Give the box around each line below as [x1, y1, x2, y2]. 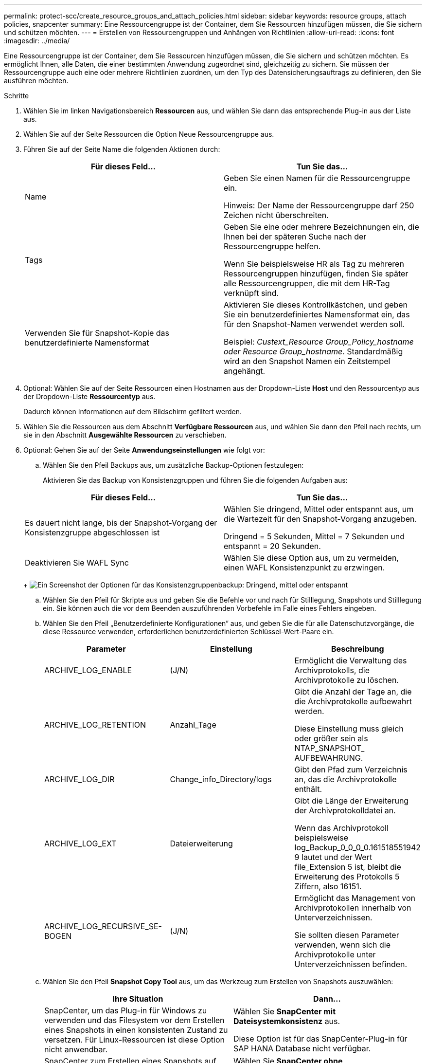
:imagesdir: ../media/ [4, 37, 70, 45]
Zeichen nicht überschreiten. [224, 210, 329, 220]
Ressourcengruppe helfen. [224, 241, 321, 251]
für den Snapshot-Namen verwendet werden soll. [224, 319, 405, 329]
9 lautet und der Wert [294, 852, 373, 862]
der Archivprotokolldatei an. [294, 806, 396, 815]
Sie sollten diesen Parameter [294, 930, 399, 940]
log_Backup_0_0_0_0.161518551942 [294, 843, 421, 852]
